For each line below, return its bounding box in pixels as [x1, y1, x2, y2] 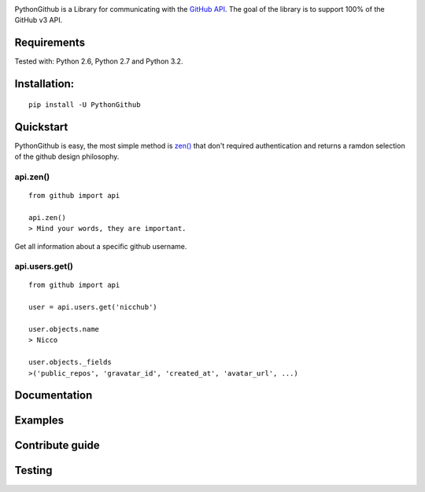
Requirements [14, 36, 86, 50]
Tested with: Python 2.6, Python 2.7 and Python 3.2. [14, 57, 183, 66]
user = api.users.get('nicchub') [28, 303, 157, 312]
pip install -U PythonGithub [28, 100, 141, 109]
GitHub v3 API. [14, 16, 63, 25]
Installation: [14, 77, 75, 90]
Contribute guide [14, 439, 100, 452]
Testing [14, 464, 53, 477]
